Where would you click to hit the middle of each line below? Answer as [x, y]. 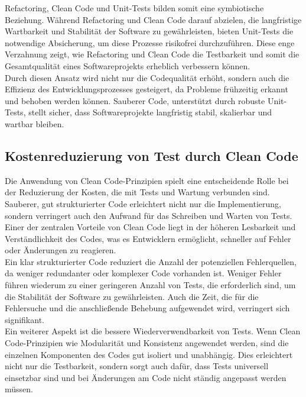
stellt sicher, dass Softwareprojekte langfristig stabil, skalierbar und [150, 112]
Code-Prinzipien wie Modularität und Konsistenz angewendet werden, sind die [147, 343]
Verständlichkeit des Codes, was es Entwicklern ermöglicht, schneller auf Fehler [148, 238]
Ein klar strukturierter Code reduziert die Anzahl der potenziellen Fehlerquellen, [151, 261]
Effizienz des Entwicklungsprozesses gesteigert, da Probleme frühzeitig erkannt [147, 89]
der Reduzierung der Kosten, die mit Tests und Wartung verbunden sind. [137, 192]
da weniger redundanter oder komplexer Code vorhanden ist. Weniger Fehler [143, 273]
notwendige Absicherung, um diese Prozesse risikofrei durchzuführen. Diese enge [150, 42]
